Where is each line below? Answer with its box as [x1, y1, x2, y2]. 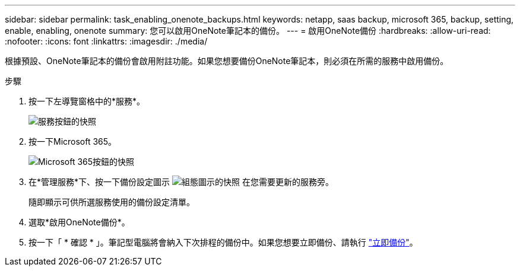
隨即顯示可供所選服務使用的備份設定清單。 [28, 197, 195, 207]
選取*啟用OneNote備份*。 [28, 217, 130, 227]
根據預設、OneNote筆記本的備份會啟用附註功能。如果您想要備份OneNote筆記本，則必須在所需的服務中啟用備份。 [5, 56, 449, 66]
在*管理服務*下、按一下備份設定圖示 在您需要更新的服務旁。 [28, 177, 334, 187]
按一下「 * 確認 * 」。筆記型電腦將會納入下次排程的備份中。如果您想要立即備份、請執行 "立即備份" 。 [28, 237, 418, 247]
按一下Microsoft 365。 [28, 136, 117, 146]
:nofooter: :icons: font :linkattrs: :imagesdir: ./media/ [5, 36, 208, 46]
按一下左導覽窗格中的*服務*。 [28, 96, 145, 106]
